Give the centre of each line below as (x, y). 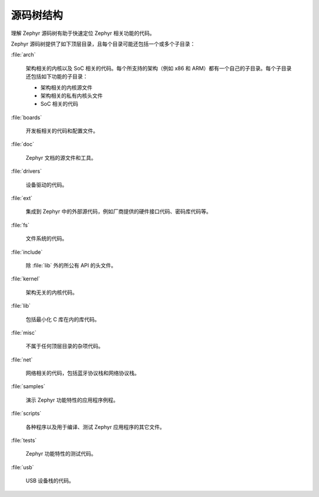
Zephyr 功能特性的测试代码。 (61, 454)
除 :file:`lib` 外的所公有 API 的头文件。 (71, 265)
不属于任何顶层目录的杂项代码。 (64, 346)
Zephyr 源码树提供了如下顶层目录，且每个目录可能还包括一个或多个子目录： (103, 44)
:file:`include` (27, 252)
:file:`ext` (22, 198)
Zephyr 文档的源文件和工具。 (61, 157)
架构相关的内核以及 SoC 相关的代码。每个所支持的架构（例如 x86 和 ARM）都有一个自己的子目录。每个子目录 (159, 68)
